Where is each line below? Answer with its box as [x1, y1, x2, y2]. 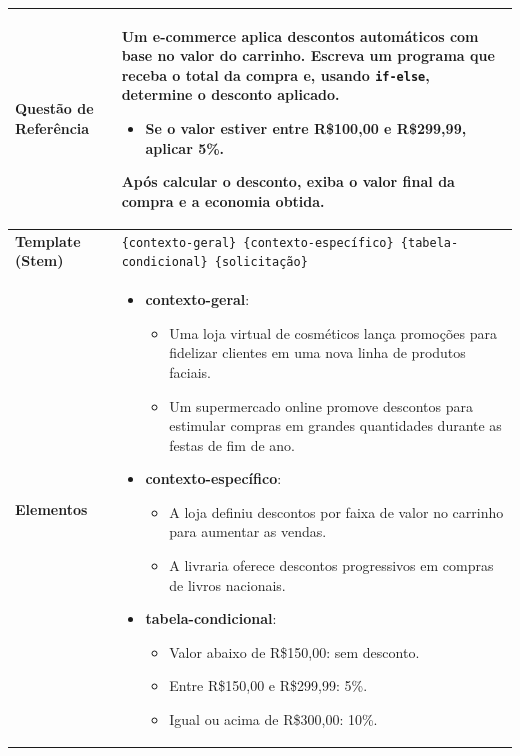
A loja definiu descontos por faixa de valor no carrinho [169, 501, 504, 522]
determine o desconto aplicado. [121, 84, 340, 105]
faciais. [169, 361, 211, 382]
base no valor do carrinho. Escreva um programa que [121, 45, 495, 66]
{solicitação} [214, 255, 308, 270]
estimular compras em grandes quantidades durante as [169, 415, 502, 436]
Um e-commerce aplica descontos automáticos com [121, 25, 479, 46]
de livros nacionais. [169, 574, 286, 595]
